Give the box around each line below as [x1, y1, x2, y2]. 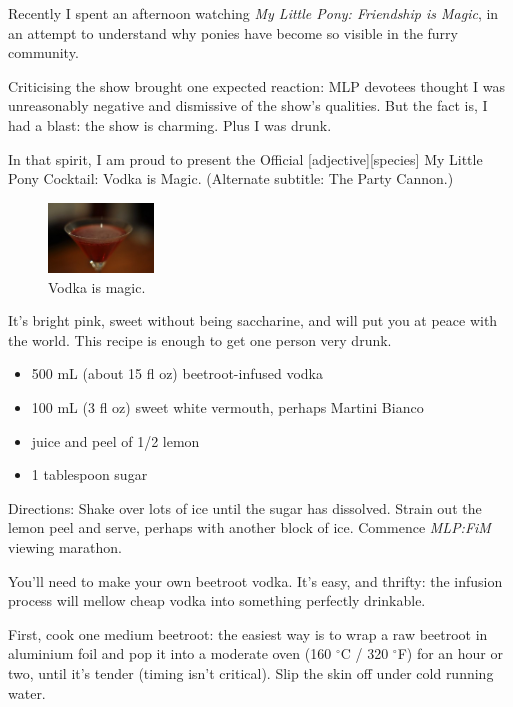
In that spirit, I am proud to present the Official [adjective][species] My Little [8, 148, 483, 169]
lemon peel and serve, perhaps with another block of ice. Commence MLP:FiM [8, 517, 491, 538]
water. [8, 682, 46, 703]
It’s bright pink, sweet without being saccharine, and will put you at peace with [8, 310, 498, 331]
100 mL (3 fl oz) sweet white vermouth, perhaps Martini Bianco [31, 397, 424, 418]
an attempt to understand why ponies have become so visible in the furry [8, 22, 458, 43]
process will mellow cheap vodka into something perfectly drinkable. [8, 590, 426, 611]
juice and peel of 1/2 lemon [31, 430, 200, 451]
